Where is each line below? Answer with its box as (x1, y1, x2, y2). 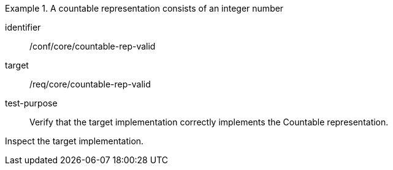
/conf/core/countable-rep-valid (29, 41, 156, 51)
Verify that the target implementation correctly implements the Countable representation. (29, 117, 389, 127)
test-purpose (5, 98, 58, 108)
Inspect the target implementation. (5, 136, 144, 146)
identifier (5, 22, 41, 32)
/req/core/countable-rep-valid (29, 79, 151, 89)
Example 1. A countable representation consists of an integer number (5, 3, 284, 13)
